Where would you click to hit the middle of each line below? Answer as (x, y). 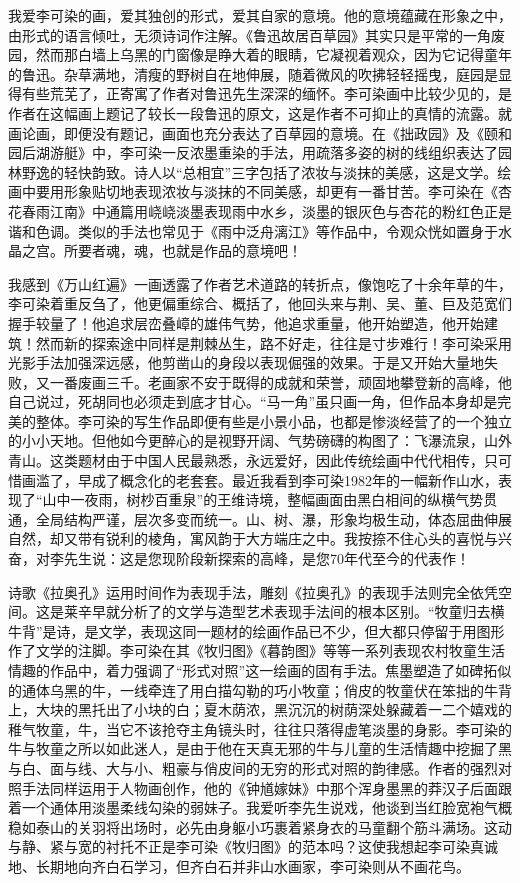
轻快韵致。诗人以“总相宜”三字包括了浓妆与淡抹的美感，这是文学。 (280, 171)
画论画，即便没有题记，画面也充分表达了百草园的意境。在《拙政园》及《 (246, 132)
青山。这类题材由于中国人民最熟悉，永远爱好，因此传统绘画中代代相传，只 (253, 460)
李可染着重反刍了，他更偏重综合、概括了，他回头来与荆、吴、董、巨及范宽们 (260, 303)
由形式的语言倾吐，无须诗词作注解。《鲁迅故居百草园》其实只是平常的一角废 (256, 34)
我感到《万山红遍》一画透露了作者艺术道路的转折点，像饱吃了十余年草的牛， (260, 283)
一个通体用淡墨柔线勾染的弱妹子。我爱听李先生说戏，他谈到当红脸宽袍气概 (266, 807)
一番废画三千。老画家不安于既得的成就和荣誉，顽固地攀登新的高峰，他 (280, 381)
